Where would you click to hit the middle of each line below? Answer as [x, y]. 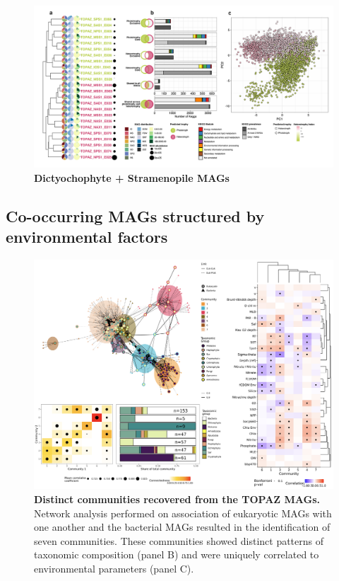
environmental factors [87, 237]
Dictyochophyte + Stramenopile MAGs [132, 177]
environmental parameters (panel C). [114, 568]
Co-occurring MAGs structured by [135, 215]
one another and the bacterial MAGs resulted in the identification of [182, 527]
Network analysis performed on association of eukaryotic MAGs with [183, 513]
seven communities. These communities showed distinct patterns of [179, 540]
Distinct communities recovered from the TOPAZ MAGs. [177, 499]
